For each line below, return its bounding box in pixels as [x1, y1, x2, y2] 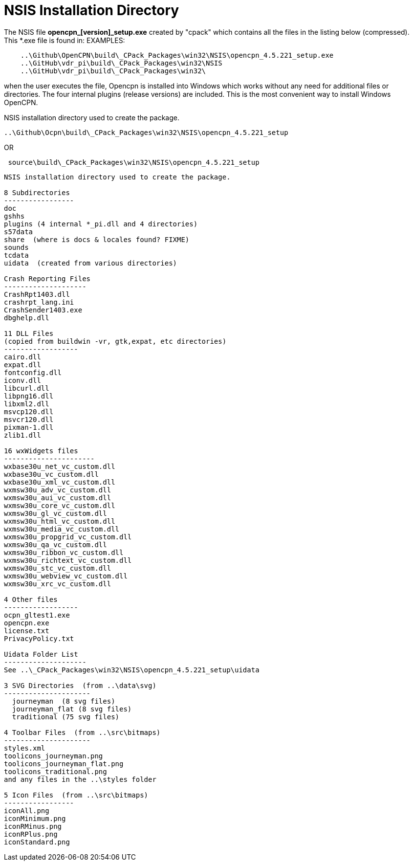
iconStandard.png [4, 838, 70, 846]
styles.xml [4, 744, 45, 752]
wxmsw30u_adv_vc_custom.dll [4, 486, 111, 494]
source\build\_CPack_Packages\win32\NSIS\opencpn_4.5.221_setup [8, 158, 260, 166]
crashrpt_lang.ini [4, 298, 74, 306]
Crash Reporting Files [4, 274, 91, 283]
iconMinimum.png [4, 814, 66, 822]
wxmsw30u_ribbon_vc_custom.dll [4, 548, 124, 556]
